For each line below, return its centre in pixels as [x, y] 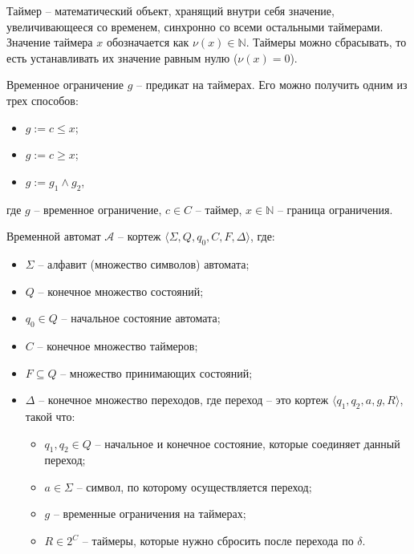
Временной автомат [54, 236]
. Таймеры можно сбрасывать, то [326, 42]
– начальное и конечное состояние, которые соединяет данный [248, 443]
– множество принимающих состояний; [156, 372]
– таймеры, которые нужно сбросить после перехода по [218, 541]
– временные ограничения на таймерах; [150, 514]
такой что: [50, 416]
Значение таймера [50, 42]
